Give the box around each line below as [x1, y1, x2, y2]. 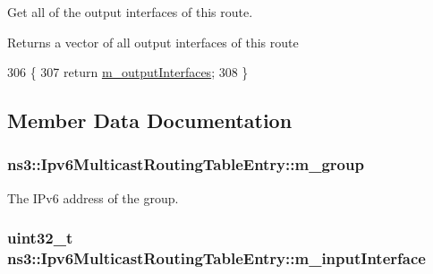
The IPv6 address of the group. [7, 188, 179, 207]
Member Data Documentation [7, 107, 293, 134]
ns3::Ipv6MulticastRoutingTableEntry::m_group [7, 153, 364, 176]
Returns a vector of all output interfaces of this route [7, 32, 299, 51]
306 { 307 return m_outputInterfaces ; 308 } [7, 63, 249, 81]
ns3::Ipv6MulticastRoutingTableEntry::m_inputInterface [7, 247, 426, 270]
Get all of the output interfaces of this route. [7, 3, 253, 21]
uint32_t [7, 227, 73, 249]
